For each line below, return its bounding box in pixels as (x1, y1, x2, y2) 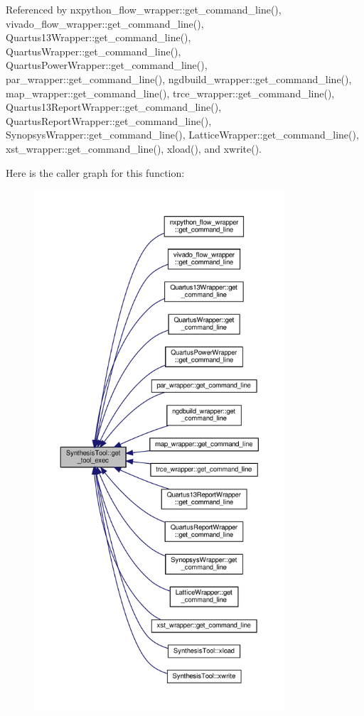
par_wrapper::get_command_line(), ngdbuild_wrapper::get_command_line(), (6, 71, 352, 86)
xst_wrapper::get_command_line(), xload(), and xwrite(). (6, 141, 262, 156)
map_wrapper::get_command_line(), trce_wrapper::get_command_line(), (6, 85, 335, 100)
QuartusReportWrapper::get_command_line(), (6, 113, 212, 128)
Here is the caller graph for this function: (6, 165, 185, 180)
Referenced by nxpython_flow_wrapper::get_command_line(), (6, 2, 282, 16)
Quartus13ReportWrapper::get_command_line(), (6, 99, 222, 114)
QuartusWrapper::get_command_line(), (6, 43, 181, 58)
